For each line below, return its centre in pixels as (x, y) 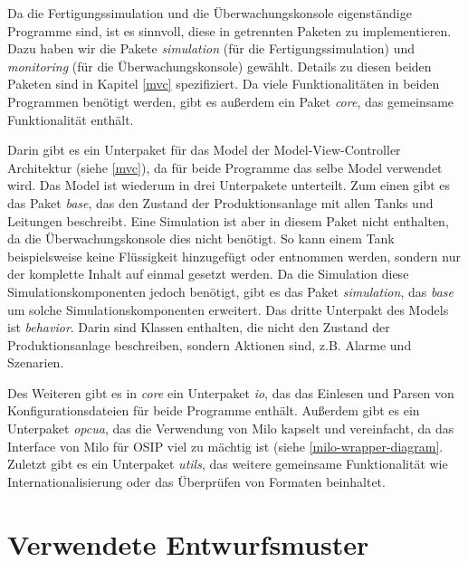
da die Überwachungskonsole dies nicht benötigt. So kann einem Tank (201, 238)
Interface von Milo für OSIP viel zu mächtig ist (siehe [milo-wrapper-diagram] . (225, 446)
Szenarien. (36, 362)
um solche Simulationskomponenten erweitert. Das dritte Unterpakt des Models (228, 309)
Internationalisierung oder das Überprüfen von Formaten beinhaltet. (196, 481)
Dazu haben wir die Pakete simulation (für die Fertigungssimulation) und (211, 48)
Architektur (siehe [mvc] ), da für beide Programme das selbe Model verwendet (225, 167)
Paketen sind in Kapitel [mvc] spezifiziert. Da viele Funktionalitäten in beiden (224, 84)
